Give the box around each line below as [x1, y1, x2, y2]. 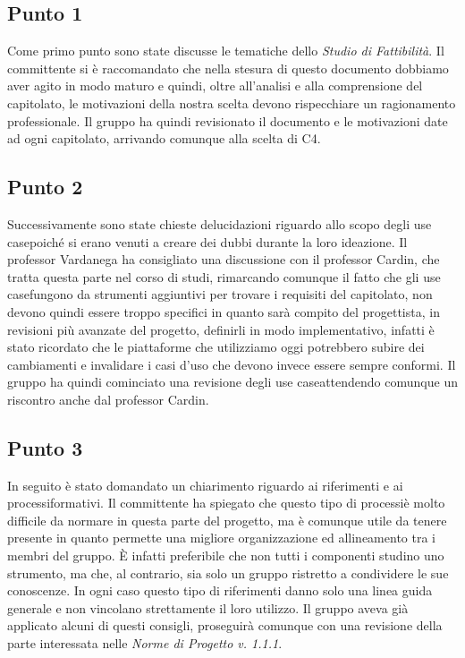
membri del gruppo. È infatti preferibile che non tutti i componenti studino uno [7, 546, 444, 565]
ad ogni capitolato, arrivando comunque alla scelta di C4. [7, 129, 321, 148]
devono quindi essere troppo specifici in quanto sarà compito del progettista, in [7, 302, 440, 320]
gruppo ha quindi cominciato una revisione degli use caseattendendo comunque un [7, 372, 458, 391]
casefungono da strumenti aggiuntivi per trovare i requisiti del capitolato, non [7, 285, 433, 303]
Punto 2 [7, 173, 83, 201]
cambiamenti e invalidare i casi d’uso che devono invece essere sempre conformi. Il [7, 355, 456, 373]
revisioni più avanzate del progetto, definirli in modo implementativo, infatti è [7, 320, 435, 338]
